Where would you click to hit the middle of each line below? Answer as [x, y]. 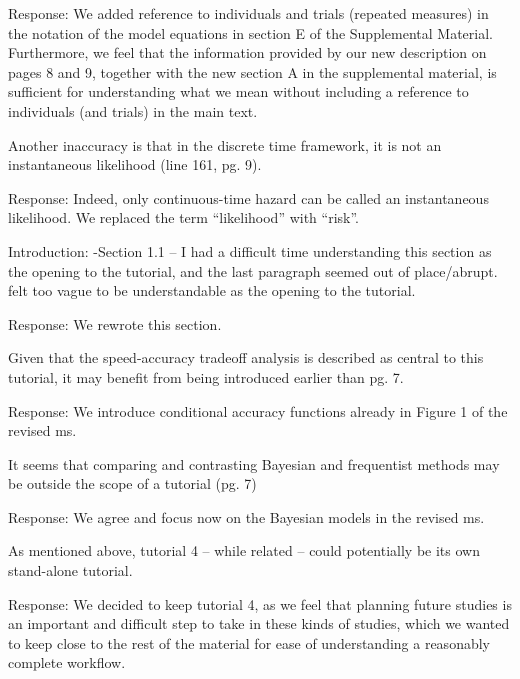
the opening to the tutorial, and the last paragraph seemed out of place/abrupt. [253, 270]
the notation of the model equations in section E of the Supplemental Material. [250, 32]
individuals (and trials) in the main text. [133, 110]
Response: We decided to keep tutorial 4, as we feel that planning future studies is [260, 603]
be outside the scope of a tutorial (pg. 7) [132, 483]
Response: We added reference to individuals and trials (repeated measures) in [248, 13]
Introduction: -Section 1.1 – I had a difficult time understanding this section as [250, 250]
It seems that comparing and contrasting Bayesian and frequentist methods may [254, 463]
